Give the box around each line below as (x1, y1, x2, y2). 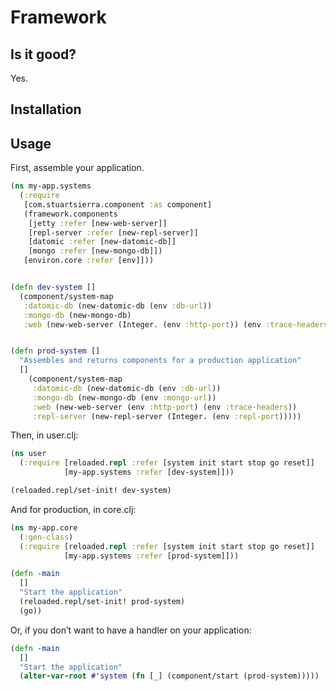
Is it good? (10, 46, 77, 63)
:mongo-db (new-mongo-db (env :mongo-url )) (32, 392, 217, 403)
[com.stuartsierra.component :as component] (23, 199, 213, 210)
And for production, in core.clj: (10, 503, 137, 515)
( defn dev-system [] (10, 282, 97, 293)
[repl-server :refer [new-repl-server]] (28, 227, 199, 238)
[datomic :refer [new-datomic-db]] (28, 237, 177, 247)
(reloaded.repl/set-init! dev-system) (10, 486, 172, 496)
